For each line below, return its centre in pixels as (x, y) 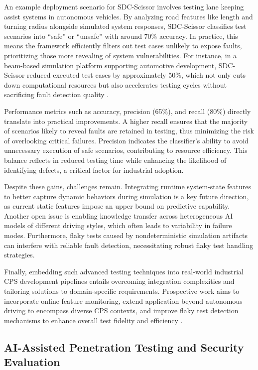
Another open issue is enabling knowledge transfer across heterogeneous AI (119, 215)
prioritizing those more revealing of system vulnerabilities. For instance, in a (121, 55)
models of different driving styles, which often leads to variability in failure (118, 225)
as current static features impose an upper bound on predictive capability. (117, 206)
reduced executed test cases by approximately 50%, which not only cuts (136, 75)
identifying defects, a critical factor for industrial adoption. (94, 170)
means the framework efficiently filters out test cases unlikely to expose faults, (123, 46)
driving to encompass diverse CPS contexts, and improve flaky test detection (121, 310)
